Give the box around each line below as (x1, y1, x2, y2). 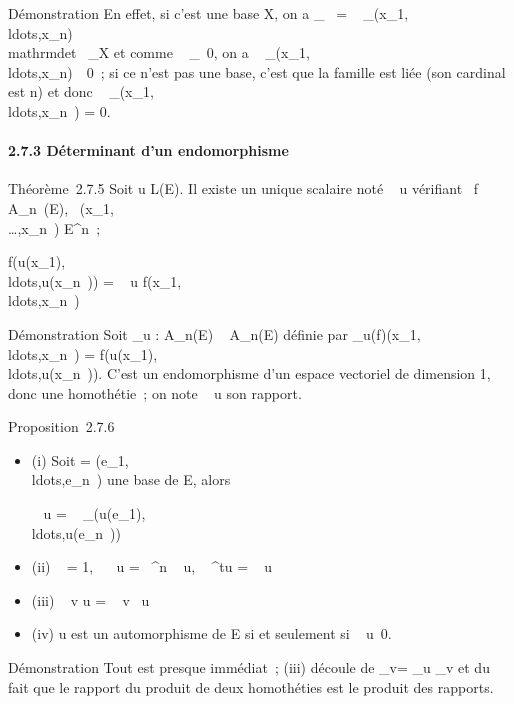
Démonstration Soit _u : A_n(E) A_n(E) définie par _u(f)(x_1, (8, 323, 421, 344)
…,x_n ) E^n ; (8, 217, 101, 238)
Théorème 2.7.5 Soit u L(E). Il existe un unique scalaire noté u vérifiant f (8, 178, 479, 199)
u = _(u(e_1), (43, 503, 146, 524)
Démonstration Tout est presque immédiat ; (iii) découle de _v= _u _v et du (8, 657, 490, 678)
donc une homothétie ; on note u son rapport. (8, 382, 302, 403)
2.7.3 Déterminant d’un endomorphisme (8, 140, 289, 161)
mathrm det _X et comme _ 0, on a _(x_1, (8, 42, 310, 63)
